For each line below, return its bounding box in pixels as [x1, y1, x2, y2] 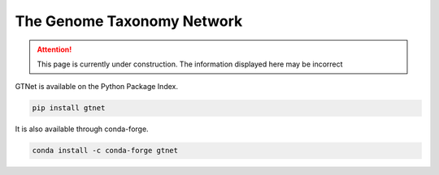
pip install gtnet [32, 104, 106, 113]
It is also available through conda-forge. [15, 124, 150, 134]
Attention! [37, 45, 72, 54]
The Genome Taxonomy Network [15, 12, 243, 30]
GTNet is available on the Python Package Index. [15, 82, 179, 92]
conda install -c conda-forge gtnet [32, 146, 179, 156]
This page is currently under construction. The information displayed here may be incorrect [37, 59, 343, 69]
